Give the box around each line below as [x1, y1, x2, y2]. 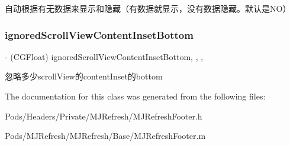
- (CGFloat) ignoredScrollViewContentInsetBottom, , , [5, 50, 204, 62]
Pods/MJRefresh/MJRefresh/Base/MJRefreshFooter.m [5, 130, 206, 142]
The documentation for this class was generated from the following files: [5, 90, 266, 102]
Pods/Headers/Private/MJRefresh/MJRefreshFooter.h [5, 109, 202, 122]
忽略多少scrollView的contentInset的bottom [5, 70, 163, 82]
